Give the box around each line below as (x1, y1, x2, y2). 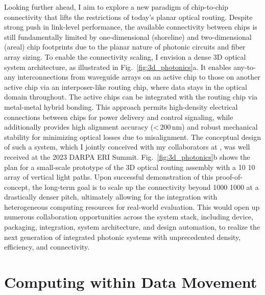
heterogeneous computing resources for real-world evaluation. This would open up (4, 201, 260, 212)
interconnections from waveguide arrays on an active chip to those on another (17, 71, 260, 82)
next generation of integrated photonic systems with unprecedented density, (4, 231, 241, 242)
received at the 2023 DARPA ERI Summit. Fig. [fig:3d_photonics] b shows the (4, 151, 250, 162)
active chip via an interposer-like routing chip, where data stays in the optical (4, 81, 247, 92)
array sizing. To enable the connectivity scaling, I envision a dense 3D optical (4, 51, 246, 62)
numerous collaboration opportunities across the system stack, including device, (4, 211, 253, 222)
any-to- (233, 61, 256, 72)
